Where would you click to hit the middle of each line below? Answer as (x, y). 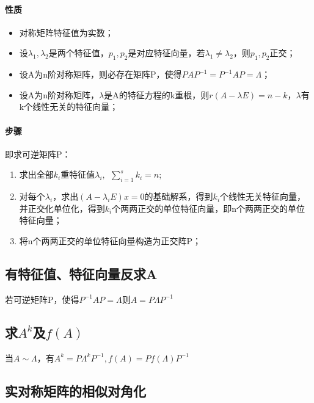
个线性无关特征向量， (263, 196)
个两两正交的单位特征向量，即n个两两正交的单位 (209, 208)
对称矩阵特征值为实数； (66, 32)
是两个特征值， (78, 53)
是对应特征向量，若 (166, 53)
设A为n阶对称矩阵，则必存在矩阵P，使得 (100, 74)
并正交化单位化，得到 (62, 208)
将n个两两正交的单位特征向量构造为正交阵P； (110, 240)
